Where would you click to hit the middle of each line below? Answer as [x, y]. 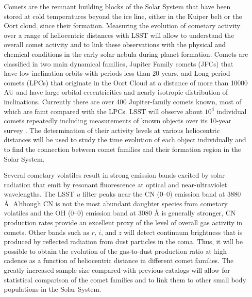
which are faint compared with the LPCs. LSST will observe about [103, 111]
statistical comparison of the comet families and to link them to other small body [125, 279]
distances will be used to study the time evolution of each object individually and [125, 140]
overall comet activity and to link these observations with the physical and [115, 44]
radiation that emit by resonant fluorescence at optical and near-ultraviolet [116, 184]
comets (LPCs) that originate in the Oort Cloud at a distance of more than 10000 [126, 82]
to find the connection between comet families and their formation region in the [123, 149]
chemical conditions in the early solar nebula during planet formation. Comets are [126, 54]
